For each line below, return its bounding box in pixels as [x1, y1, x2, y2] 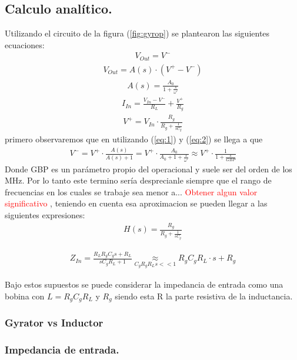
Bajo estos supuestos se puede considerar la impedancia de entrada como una [5, 278, 283, 290]
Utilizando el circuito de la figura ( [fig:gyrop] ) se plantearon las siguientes [5, 27, 270, 39]
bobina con [5, 289, 45, 302]
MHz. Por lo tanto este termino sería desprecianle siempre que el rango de [5, 174, 272, 186]
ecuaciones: [5, 38, 45, 51]
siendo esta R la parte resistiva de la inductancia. [115, 289, 293, 302]
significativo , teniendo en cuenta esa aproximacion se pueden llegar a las [5, 197, 268, 209]
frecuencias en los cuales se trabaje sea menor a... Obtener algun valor [5, 185, 258, 198]
